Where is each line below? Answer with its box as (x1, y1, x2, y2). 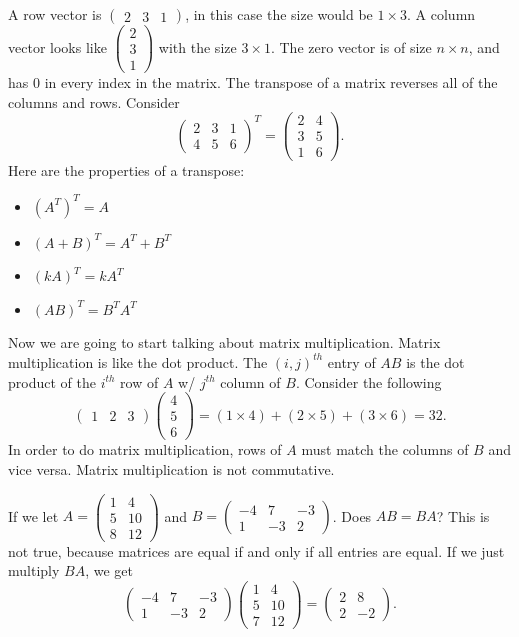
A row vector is (8, 4, 102, 24)
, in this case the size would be (185, 4, 373, 24)
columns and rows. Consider (8, 91, 180, 112)
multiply (8, 560, 60, 581)
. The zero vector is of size (270, 36, 432, 57)
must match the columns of (301, 439, 469, 460)
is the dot (406, 351, 465, 372)
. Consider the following (295, 371, 442, 392)
